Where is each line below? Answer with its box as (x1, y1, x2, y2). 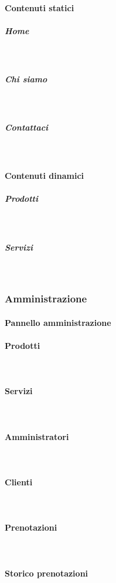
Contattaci (5, 121, 49, 134)
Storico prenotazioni (5, 567, 88, 579)
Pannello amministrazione (5, 316, 111, 328)
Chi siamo (5, 72, 47, 85)
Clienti (5, 475, 33, 488)
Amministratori (5, 430, 69, 442)
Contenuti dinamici (5, 169, 84, 182)
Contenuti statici (5, 1, 74, 14)
